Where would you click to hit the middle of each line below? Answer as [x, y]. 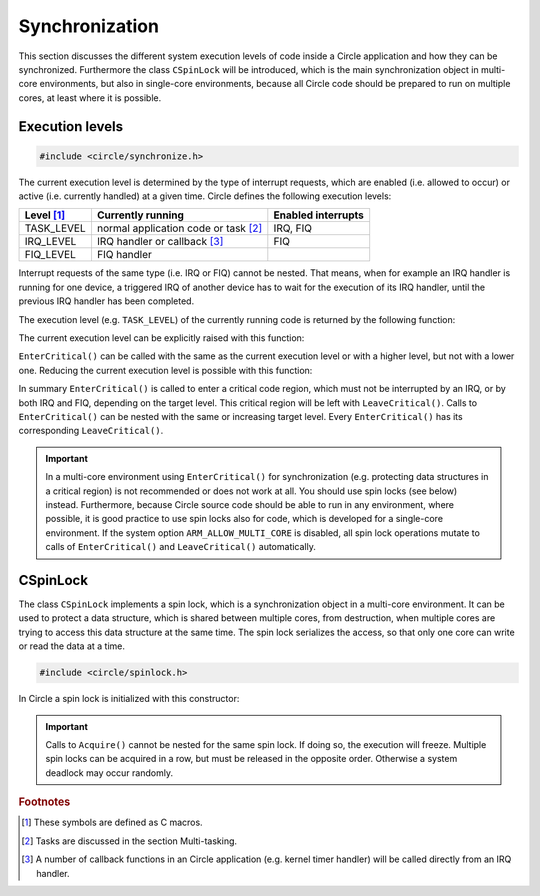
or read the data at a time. [71, 646]
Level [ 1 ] [44, 215]
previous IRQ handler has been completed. [106, 301]
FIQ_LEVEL [50, 255]
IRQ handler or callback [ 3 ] [160, 242]
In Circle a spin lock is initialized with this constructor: [129, 699]
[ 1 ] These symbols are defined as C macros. [112, 822]
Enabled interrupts [319, 215]
